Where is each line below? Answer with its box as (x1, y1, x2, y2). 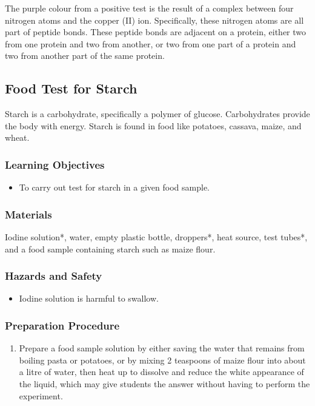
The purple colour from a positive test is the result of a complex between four (5, 2, 294, 14)
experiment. (19, 389, 63, 402)
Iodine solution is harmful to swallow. (19, 292, 159, 305)
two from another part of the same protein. (5, 49, 165, 62)
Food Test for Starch (5, 79, 138, 98)
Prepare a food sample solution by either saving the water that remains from (19, 342, 305, 354)
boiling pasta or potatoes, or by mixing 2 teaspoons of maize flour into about (19, 353, 306, 366)
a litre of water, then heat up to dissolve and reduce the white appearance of (19, 365, 304, 378)
